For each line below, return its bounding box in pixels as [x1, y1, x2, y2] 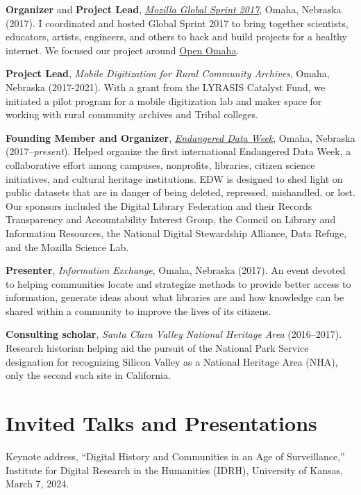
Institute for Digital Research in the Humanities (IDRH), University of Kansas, [6, 462, 343, 477]
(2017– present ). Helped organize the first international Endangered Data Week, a [6, 144, 351, 159]
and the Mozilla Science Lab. [6, 239, 129, 254]
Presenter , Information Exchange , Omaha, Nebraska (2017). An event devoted [6, 263, 346, 277]
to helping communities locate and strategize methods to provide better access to [6, 276, 351, 291]
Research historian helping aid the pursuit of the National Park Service [6, 341, 309, 355]
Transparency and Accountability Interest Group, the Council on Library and [6, 212, 336, 227]
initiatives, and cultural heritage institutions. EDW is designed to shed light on [6, 171, 343, 186]
